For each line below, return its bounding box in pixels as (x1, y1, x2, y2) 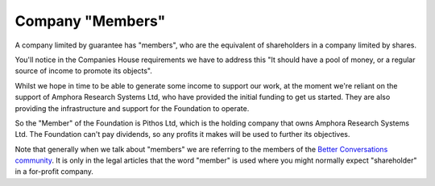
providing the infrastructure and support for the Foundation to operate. (14, 103, 250, 113)
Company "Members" (14, 12, 166, 30)
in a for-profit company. (14, 167, 94, 176)
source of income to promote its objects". (14, 66, 153, 76)
